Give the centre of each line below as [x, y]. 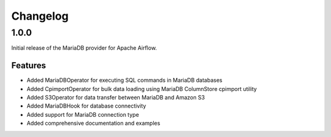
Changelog [40, 16]
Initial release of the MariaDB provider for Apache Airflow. [84, 48]
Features [29, 65]
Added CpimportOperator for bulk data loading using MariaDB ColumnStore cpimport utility [142, 88]
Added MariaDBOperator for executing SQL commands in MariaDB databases [125, 80]
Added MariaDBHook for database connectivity [86, 106]
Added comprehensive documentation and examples [93, 123]
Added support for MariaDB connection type [83, 114]
